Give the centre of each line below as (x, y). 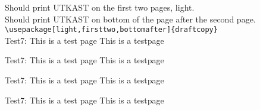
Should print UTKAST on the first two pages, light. (100, 7)
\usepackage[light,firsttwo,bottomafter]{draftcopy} (111, 30)
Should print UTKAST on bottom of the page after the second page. (130, 19)
